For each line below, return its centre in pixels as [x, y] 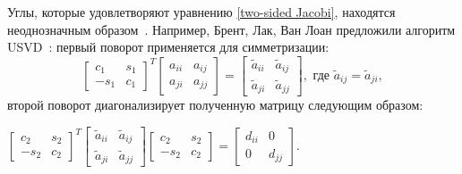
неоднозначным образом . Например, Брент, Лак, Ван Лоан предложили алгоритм [231, 29]
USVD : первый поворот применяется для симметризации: [168, 47]
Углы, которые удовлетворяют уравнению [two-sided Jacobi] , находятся [201, 12]
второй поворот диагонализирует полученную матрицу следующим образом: [215, 105]
